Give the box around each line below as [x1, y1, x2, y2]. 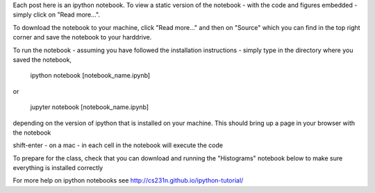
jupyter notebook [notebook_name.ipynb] [30, 103, 149, 111]
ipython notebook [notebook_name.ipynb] [30, 72, 151, 80]
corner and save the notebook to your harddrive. [12, 33, 152, 42]
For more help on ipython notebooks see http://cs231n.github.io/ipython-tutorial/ [12, 176, 244, 185]
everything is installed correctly [12, 164, 103, 172]
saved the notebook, [12, 56, 72, 64]
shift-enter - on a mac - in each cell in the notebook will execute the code [12, 141, 224, 149]
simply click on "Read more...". [12, 10, 101, 19]
